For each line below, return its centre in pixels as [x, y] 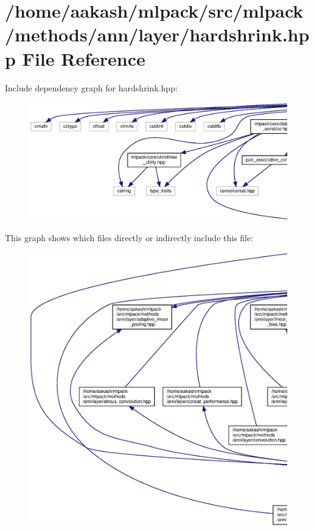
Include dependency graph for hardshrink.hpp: [91, 87]
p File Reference [75, 58]
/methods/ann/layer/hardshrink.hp [157, 34]
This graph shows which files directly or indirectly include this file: [129, 237]
